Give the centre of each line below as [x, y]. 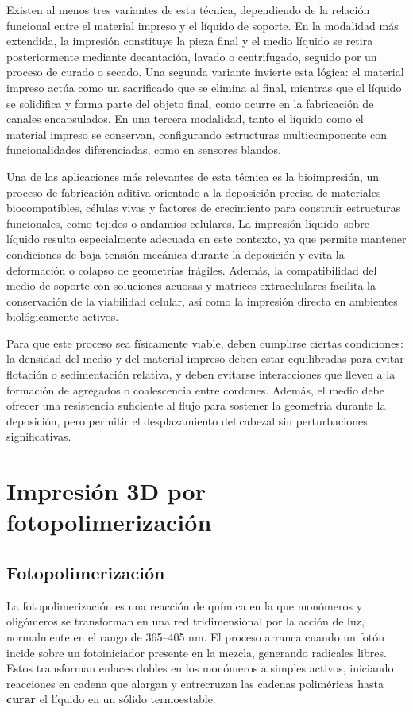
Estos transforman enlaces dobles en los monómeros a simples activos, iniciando [200, 668]
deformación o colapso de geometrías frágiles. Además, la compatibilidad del [192, 269]
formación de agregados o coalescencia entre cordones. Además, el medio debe [195, 389]
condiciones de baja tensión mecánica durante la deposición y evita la [176, 254]
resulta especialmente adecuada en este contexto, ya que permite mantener [225, 239]
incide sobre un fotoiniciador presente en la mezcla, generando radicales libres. [197, 652]
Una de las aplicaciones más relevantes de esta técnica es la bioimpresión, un [193, 176]
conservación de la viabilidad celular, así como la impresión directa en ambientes [202, 300]
